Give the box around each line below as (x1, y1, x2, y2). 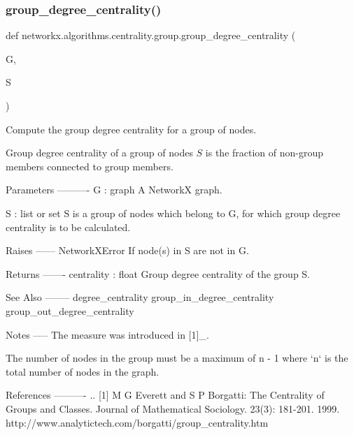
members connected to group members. (6, 158, 174, 173)
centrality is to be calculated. (6, 219, 131, 234)
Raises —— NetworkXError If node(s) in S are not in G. (6, 243, 249, 258)
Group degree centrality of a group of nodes (6, 145, 193, 160)
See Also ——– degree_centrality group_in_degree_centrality (6, 290, 274, 304)
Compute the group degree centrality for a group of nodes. (6, 121, 257, 136)
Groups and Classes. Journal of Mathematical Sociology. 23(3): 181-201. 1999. (6, 401, 340, 415)
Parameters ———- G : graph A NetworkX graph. (6, 182, 222, 197)
